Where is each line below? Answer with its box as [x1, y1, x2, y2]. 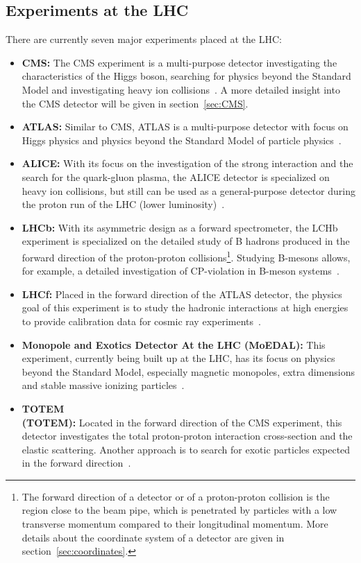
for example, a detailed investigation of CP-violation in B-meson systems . [22, 263, 339, 278]
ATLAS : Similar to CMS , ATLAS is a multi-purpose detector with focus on [22, 119, 349, 134]
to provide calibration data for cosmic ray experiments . [22, 313, 261, 328]
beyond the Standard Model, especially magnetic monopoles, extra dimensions [22, 364, 355, 379]
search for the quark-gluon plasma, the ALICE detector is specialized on [22, 169, 330, 184]
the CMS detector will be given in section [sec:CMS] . [22, 96, 249, 110]
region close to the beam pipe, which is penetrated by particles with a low [22, 503, 337, 517]
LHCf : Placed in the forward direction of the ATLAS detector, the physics [22, 286, 342, 301]
